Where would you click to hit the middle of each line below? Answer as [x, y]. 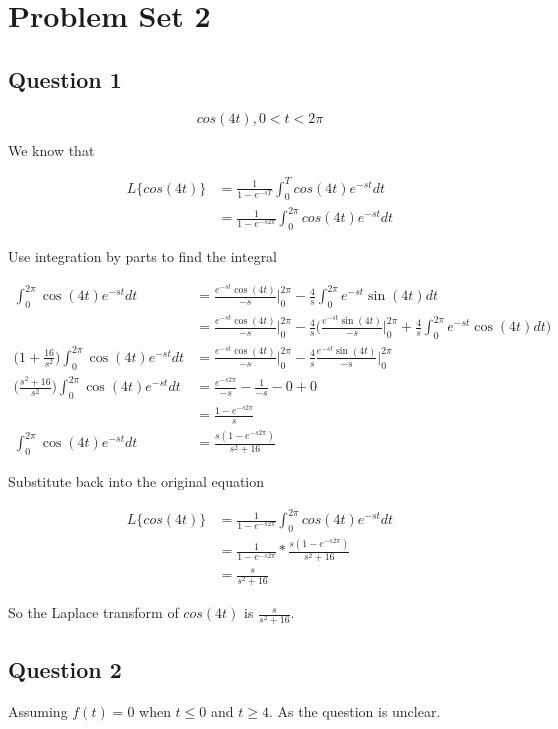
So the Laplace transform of [93, 612]
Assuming [38, 710]
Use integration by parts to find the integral [143, 255]
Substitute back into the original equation [136, 481]
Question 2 [65, 668]
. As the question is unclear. [354, 710]
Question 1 [65, 78]
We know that [51, 149]
